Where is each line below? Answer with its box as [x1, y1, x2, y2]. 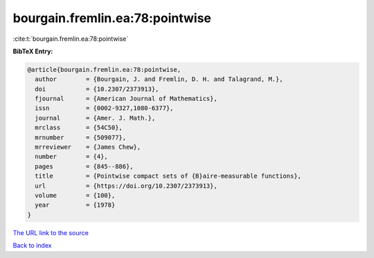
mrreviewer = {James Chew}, [35, 143, 141, 151]
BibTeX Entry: [12, 47, 53, 55]
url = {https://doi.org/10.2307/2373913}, [35, 182, 217, 190]
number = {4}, [35, 153, 109, 160]
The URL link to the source [12, 228, 89, 237]
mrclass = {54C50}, [35, 124, 123, 131]
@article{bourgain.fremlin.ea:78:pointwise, [27, 66, 181, 73]
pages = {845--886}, [35, 163, 134, 170]
